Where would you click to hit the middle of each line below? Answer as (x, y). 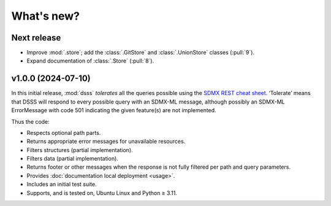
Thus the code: (31, 121)
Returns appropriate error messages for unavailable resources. (106, 142)
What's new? (45, 16)
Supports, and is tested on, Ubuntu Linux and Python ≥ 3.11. (102, 193)
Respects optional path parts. (64, 132)
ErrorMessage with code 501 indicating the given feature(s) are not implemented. (114, 110)
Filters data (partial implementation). (73, 159)
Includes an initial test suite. (62, 185)
